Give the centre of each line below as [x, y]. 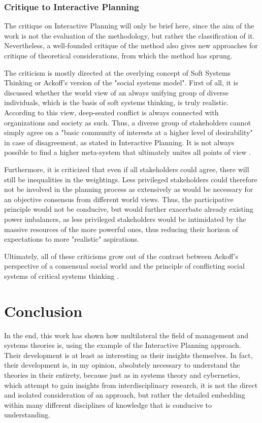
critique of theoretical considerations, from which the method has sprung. [118, 55]
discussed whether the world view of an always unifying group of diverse [116, 92]
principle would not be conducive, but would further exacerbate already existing [129, 209]
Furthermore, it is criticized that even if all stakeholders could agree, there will [127, 169]
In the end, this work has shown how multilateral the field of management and [126, 335]
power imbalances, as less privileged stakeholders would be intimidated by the [125, 219]
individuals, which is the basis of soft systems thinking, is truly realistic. [117, 102]
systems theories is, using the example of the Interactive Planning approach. [123, 345]
